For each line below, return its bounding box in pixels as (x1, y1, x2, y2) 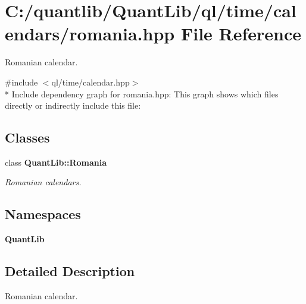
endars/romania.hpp (5, 21, 175, 46)
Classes (5, 128, 50, 147)
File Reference (180, 21, 302, 46)
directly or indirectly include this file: (5, 99, 141, 112)
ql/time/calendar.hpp (51, 75, 130, 88)
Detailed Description (5, 262, 135, 280)
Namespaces (5, 205, 81, 223)
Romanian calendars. (5, 176, 82, 188)
